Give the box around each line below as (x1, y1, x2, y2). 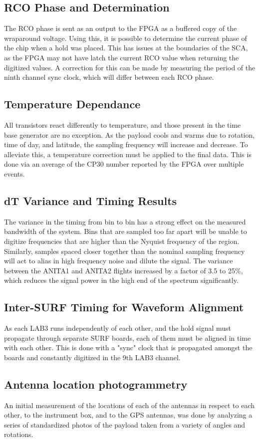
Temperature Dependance (4, 96, 141, 112)
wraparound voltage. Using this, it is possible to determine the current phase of (4, 32, 247, 43)
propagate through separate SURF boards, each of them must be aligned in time (4, 332, 251, 343)
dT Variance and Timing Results (4, 193, 177, 208)
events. (4, 168, 25, 179)
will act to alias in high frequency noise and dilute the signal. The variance (4, 255, 233, 266)
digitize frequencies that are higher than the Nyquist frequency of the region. (4, 235, 240, 246)
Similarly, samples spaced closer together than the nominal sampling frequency (4, 245, 245, 256)
